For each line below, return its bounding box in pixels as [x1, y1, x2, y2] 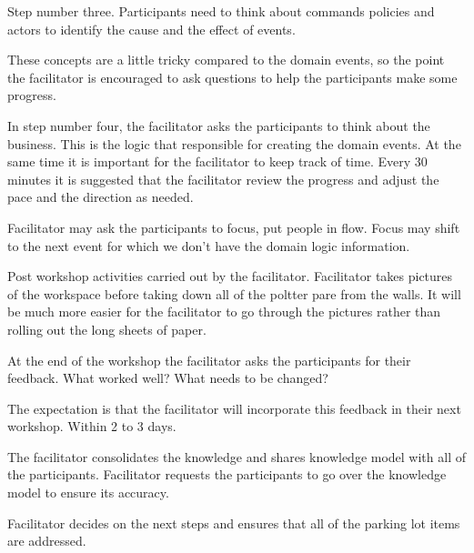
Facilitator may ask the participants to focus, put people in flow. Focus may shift [7, 217, 460, 236]
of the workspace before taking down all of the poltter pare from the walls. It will [7, 284, 461, 303]
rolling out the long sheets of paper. [7, 319, 207, 338]
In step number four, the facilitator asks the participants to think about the [7, 116, 430, 135]
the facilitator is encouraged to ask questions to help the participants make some [7, 67, 458, 86]
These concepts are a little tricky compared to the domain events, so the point [7, 50, 445, 69]
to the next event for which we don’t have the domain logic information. [7, 236, 410, 255]
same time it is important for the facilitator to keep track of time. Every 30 [7, 152, 428, 171]
